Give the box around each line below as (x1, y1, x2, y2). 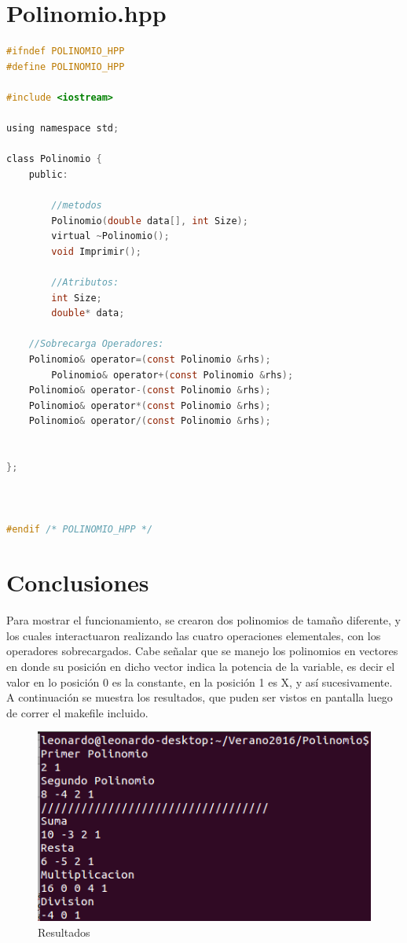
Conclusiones (6, 566, 149, 599)
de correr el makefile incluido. (6, 704, 148, 720)
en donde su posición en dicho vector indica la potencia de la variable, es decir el (6, 658, 395, 675)
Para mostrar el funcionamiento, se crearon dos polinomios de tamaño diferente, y (6, 612, 401, 628)
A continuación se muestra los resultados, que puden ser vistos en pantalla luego (6, 689, 393, 705)
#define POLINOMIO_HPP (6, 61, 125, 72)
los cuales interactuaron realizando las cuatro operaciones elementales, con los (6, 627, 381, 643)
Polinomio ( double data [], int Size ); (51, 215, 248, 227)
